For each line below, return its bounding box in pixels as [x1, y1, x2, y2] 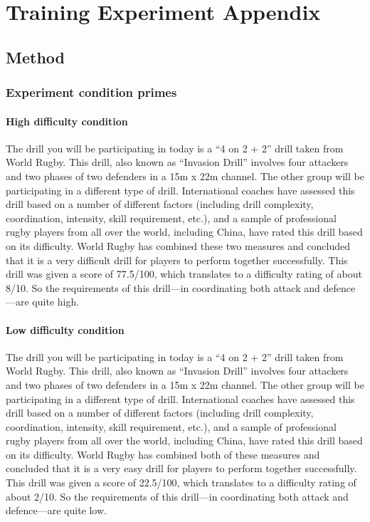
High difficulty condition [6, 113, 128, 128]
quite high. [32, 294, 80, 309]
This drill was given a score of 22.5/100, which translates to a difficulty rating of [6, 475, 356, 490]
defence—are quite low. [6, 503, 107, 518]
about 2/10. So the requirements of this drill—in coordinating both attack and [6, 489, 349, 503]
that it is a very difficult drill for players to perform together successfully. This [6, 252, 348, 267]
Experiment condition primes [6, 83, 177, 101]
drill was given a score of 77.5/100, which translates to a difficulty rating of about [6, 266, 362, 281]
